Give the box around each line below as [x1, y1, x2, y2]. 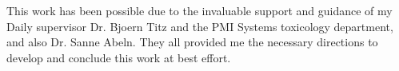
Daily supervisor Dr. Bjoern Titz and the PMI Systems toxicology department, [6, 18, 393, 34]
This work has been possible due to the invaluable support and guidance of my [6, 2, 393, 18]
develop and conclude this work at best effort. [6, 49, 231, 65]
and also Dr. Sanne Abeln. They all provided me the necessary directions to [6, 34, 378, 50]
